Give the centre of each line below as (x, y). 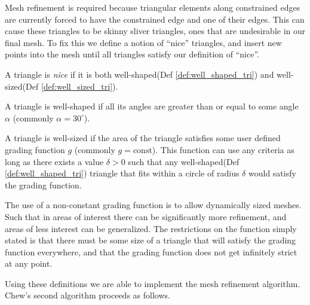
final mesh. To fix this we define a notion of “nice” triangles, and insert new (143, 42)
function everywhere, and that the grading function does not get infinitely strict (151, 251)
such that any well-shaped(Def (184, 161)
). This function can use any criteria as (223, 149)
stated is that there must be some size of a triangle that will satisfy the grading (151, 240)
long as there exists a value (54, 161)
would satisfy (272, 173)
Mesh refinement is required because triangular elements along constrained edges (153, 7)
